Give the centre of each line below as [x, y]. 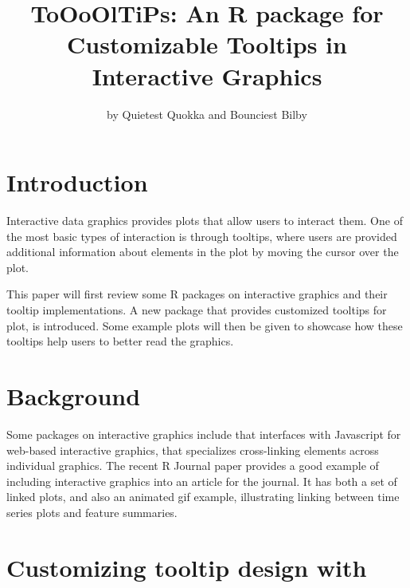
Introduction [77, 182]
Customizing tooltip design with [187, 567]
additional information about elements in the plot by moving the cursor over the [203, 252]
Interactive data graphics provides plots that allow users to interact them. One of [205, 221]
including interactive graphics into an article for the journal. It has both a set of [202, 481]
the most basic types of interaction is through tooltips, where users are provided [202, 236]
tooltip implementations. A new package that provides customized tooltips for [197, 310]
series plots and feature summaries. [92, 512]
